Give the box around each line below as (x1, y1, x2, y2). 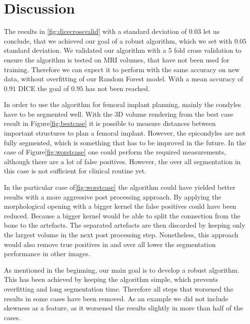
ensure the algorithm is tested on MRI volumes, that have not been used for (4, 54, 230, 64)
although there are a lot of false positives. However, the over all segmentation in (4, 156, 241, 166)
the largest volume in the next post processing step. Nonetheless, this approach (4, 230, 238, 239)
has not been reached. (85, 83, 150, 93)
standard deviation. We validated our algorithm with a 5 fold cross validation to (4, 45, 242, 55)
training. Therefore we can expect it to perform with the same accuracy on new (4, 64, 240, 74)
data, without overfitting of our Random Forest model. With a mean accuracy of (4, 74, 243, 84)
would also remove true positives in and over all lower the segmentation (4, 239, 216, 249)
